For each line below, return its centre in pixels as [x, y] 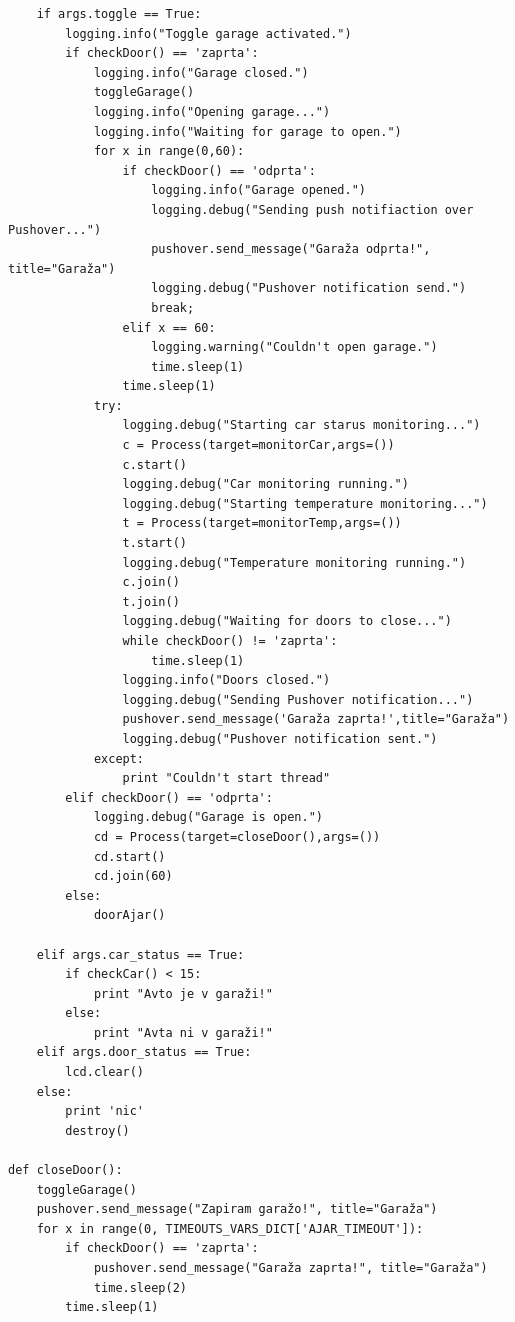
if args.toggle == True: [119, 14]
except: [119, 758]
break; [173, 307]
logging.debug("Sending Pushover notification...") [298, 699]
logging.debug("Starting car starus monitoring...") [301, 425]
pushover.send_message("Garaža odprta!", [291, 249]
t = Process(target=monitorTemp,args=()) [262, 523]
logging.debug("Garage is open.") [208, 817]
